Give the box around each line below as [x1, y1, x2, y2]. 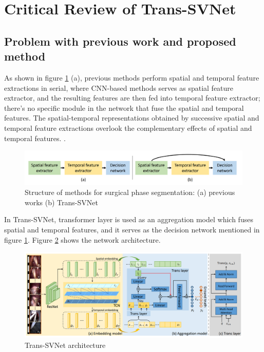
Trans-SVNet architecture [25, 339, 106, 350]
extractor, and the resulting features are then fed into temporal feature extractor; [4, 92, 260, 103]
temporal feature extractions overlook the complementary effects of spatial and [4, 122, 252, 133]
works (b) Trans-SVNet [25, 197, 98, 207]
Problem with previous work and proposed [4, 33, 236, 49]
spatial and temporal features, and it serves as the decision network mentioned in [4, 224, 260, 234]
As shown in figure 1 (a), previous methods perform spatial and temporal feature [4, 72, 259, 83]
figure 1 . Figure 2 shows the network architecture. [4, 234, 161, 245]
